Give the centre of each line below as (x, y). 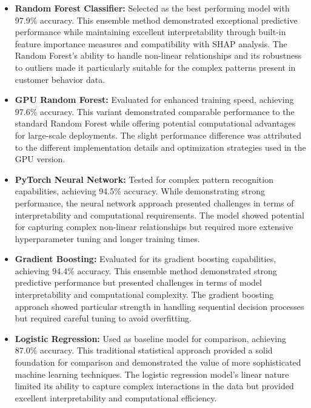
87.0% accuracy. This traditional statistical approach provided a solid (144, 350)
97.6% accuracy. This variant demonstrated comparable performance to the (155, 111)
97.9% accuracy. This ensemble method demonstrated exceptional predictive (156, 20)
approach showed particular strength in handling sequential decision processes (159, 306)
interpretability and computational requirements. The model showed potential (159, 215)
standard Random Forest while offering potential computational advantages (155, 123)
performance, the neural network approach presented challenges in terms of (154, 202)
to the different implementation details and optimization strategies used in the (160, 147)
